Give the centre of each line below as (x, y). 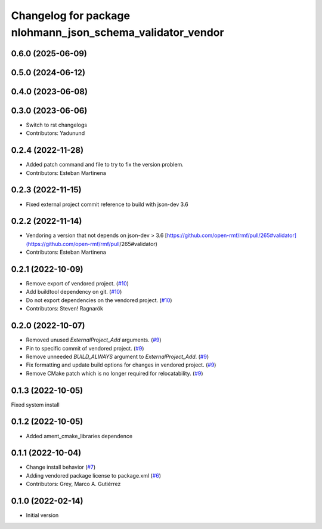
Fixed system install (35, 405)
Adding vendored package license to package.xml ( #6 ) (93, 475)
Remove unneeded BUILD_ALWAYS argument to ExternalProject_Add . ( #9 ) (117, 356)
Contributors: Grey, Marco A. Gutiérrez (73, 484)
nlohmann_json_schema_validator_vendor (117, 32)
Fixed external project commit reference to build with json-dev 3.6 (107, 204)
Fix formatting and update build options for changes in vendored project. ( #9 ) (121, 365)
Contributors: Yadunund (55, 133)
